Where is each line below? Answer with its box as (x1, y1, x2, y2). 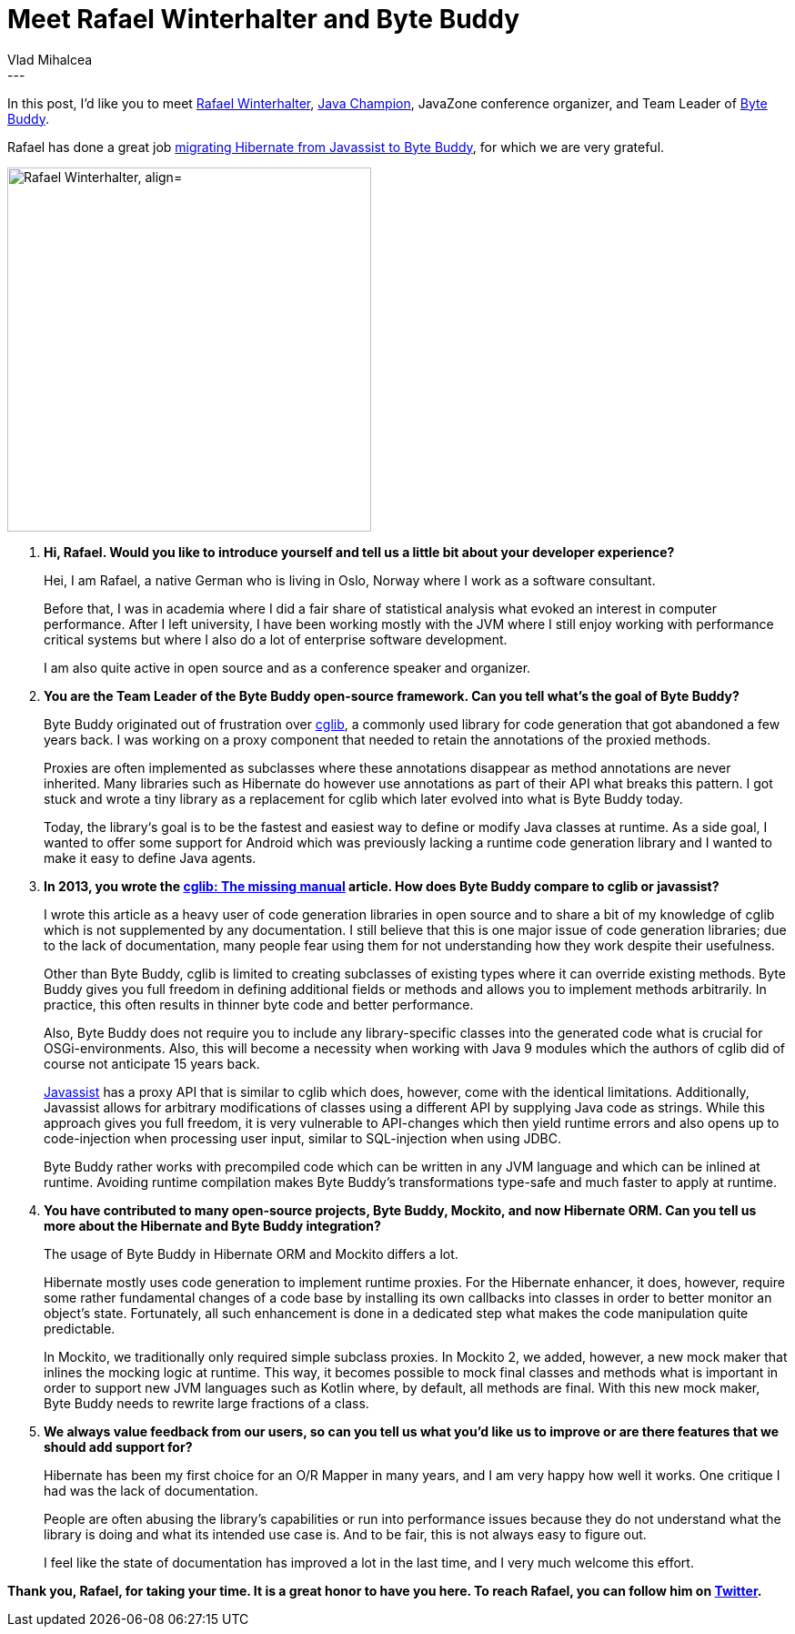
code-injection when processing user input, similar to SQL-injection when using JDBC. (44, 1130, 561, 1146)
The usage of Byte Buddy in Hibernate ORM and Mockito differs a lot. (44, 1245, 458, 1262)
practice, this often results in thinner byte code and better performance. (44, 996, 474, 1012)
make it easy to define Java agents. (44, 849, 257, 866)
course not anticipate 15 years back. (44, 1055, 260, 1071)
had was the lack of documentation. (44, 1482, 258, 1498)
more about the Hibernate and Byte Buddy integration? (44, 1217, 381, 1233)
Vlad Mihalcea (7, 51, 93, 67)
